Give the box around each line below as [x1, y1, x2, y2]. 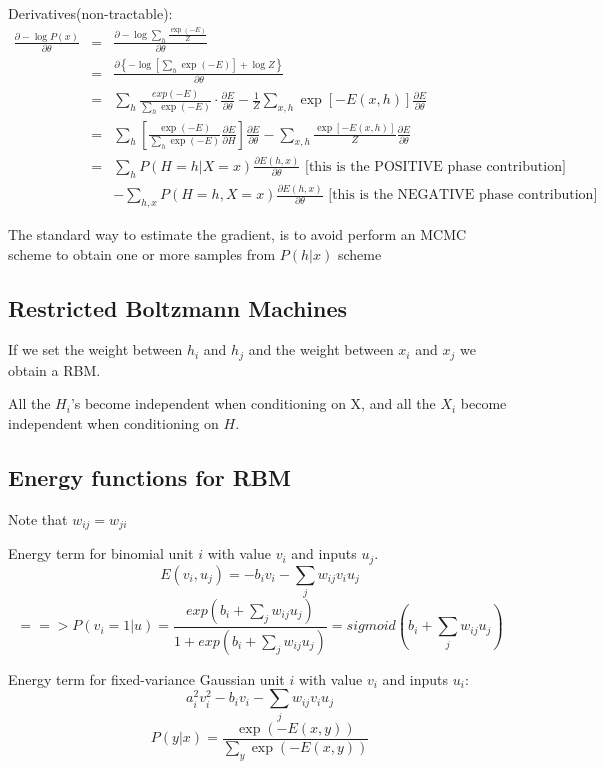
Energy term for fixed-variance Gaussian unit [8, 668, 285, 689]
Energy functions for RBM [8, 461, 291, 492]
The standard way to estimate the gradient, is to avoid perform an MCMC [8, 223, 467, 244]
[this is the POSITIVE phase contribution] [305, 159, 566, 174]
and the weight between [248, 339, 394, 360]
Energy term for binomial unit [8, 543, 194, 564]
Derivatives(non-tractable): [8, 3, 173, 23]
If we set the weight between [8, 339, 183, 360]
